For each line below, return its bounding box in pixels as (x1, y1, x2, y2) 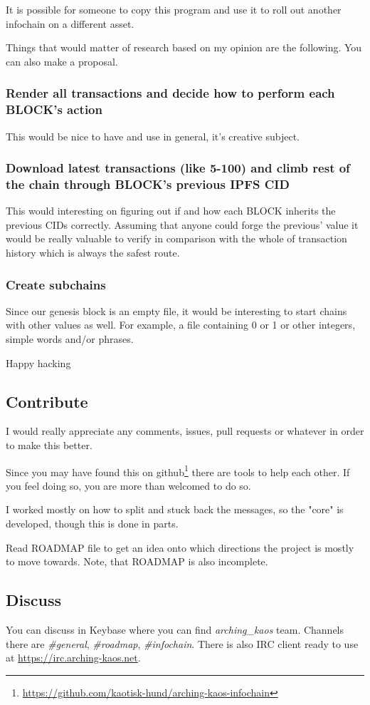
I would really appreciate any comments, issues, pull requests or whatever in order (6, 423, 364, 438)
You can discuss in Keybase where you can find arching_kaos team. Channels (6, 622, 344, 637)
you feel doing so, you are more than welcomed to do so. (6, 478, 251, 493)
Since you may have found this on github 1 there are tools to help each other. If (6, 462, 350, 479)
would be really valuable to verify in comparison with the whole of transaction (6, 231, 347, 246)
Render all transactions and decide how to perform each (6, 84, 335, 102)
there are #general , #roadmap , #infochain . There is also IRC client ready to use (6, 636, 359, 651)
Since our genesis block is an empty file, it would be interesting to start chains (6, 303, 347, 318)
